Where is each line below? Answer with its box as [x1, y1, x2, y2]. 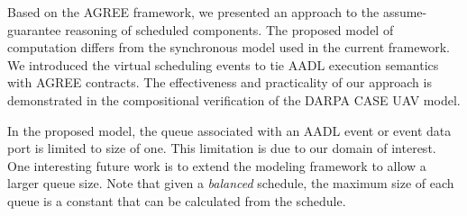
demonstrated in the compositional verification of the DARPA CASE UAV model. [7, 90, 461, 109]
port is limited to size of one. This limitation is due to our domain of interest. [7, 139, 436, 157]
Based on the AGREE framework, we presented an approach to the [7, 3, 380, 21]
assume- [382, 3, 427, 21]
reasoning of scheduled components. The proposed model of [65, 20, 394, 39]
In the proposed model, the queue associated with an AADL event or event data [7, 121, 452, 139]
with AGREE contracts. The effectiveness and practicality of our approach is [7, 73, 432, 92]
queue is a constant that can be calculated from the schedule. [7, 191, 346, 210]
